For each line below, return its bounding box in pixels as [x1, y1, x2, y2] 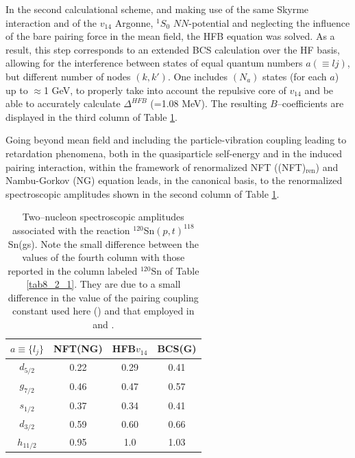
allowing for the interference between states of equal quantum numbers [5, 56, 303, 70]
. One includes [167, 69, 228, 83]
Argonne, [114, 15, 154, 30]
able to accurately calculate [5, 96, 121, 111]
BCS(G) [157, 341, 197, 356]
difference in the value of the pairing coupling [8, 290, 199, 304]
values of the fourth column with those [22, 250, 185, 264]
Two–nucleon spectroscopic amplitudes [22, 209, 184, 224]
